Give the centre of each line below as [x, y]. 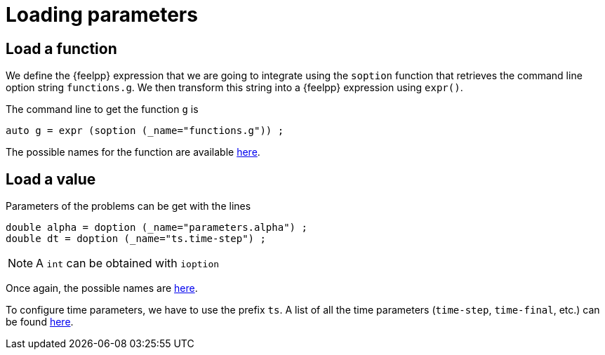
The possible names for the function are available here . [133, 152]
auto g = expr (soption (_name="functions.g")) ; [145, 131]
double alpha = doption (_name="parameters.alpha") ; [157, 228]
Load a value [51, 179]
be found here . [40, 322]
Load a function [61, 48]
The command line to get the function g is [102, 109]
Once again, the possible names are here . [102, 288]
